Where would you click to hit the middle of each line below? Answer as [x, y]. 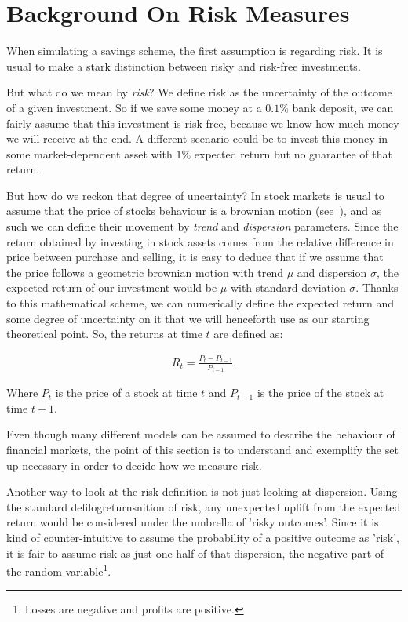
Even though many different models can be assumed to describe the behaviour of [201, 434]
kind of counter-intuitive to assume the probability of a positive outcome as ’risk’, [203, 538]
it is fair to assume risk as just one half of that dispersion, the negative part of [195, 553]
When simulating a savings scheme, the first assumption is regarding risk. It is [195, 51]
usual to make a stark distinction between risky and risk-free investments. [184, 65]
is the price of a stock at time [126, 393]
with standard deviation [288, 287]
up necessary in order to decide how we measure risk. [134, 465]
